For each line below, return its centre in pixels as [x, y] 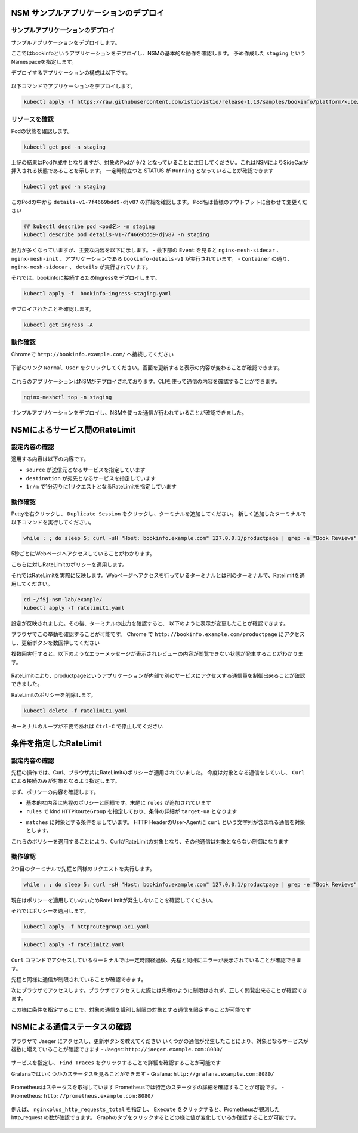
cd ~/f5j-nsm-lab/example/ [63, 599]
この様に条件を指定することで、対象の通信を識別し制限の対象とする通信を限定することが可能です [131, 1009]
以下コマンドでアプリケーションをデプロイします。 [74, 86]
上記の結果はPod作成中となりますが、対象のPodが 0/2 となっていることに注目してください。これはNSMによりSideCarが [160, 163]
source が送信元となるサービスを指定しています [86, 470]
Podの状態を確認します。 [42, 131]
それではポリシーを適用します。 [50, 911]
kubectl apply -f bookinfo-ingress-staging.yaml [98, 294]
